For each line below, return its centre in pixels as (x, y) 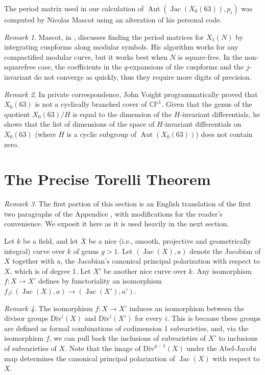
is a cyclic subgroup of (101, 134)
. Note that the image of (103, 348)
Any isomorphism (224, 271)
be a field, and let (51, 241)
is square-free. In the (210, 56)
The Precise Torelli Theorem (107, 179)
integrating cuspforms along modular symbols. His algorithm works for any (121, 47)
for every (149, 318)
